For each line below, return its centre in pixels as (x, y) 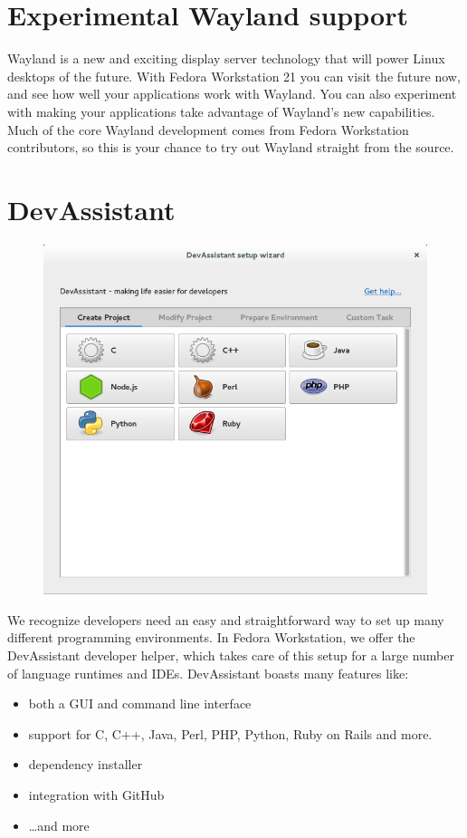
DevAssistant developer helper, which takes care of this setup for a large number (231, 655)
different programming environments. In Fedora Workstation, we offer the (211, 637)
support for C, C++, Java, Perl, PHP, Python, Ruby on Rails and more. (230, 733)
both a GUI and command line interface (140, 703)
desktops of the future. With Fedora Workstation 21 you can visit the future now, (234, 76)
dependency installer (86, 764)
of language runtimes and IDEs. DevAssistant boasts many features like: (208, 673)
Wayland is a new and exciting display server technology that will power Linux (226, 58)
